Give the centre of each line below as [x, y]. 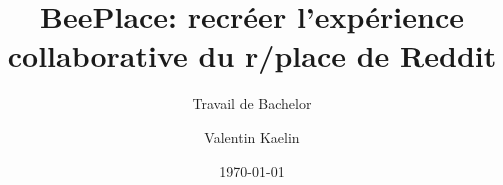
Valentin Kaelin [252, 136]
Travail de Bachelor [252, 103]
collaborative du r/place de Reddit [252, 55]
